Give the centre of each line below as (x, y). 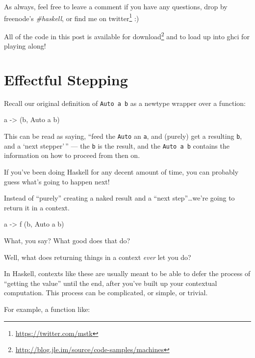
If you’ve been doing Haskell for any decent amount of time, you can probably (121, 171)
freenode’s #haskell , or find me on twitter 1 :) (72, 17)
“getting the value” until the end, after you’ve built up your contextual (111, 283)
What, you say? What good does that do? (67, 240)
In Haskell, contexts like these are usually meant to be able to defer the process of (127, 273)
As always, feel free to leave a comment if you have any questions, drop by (116, 6)
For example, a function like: (47, 309)
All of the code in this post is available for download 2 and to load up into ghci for (127, 35)
